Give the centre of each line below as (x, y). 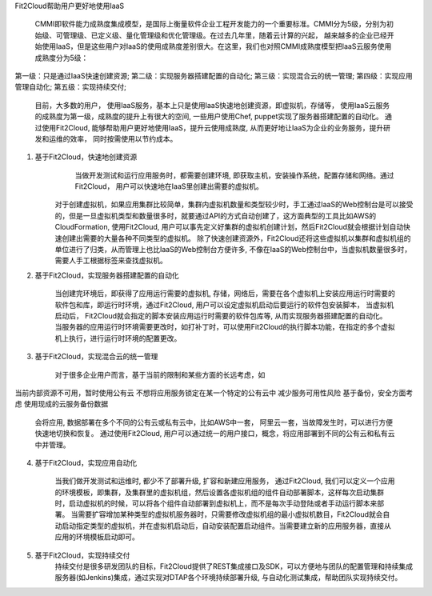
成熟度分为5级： (62, 58)
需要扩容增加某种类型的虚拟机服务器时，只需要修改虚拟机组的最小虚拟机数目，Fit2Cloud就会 (230, 514)
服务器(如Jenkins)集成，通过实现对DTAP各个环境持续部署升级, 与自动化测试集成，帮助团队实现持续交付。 (228, 578)
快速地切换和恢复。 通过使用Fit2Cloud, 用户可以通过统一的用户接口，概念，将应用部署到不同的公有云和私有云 (215, 434)
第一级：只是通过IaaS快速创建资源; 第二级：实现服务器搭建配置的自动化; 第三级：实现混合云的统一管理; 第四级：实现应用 (214, 75)
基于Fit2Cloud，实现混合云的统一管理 (96, 357)
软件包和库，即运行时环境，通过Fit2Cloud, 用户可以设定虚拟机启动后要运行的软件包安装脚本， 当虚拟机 (224, 305)
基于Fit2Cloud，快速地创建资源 (86, 157)
